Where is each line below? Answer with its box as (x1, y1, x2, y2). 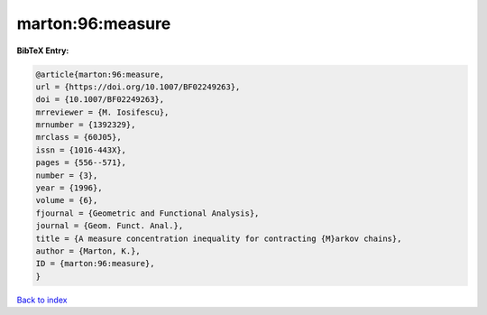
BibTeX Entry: (16, 45, 69, 56)
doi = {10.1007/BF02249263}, (35, 95, 165, 105)
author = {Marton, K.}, (35, 246, 142, 256)
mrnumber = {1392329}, (35, 120, 136, 130)
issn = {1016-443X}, (35, 144, 126, 155)
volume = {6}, (35, 195, 98, 206)
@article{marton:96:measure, (35, 69, 165, 79)
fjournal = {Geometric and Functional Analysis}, (35, 208, 260, 218)
